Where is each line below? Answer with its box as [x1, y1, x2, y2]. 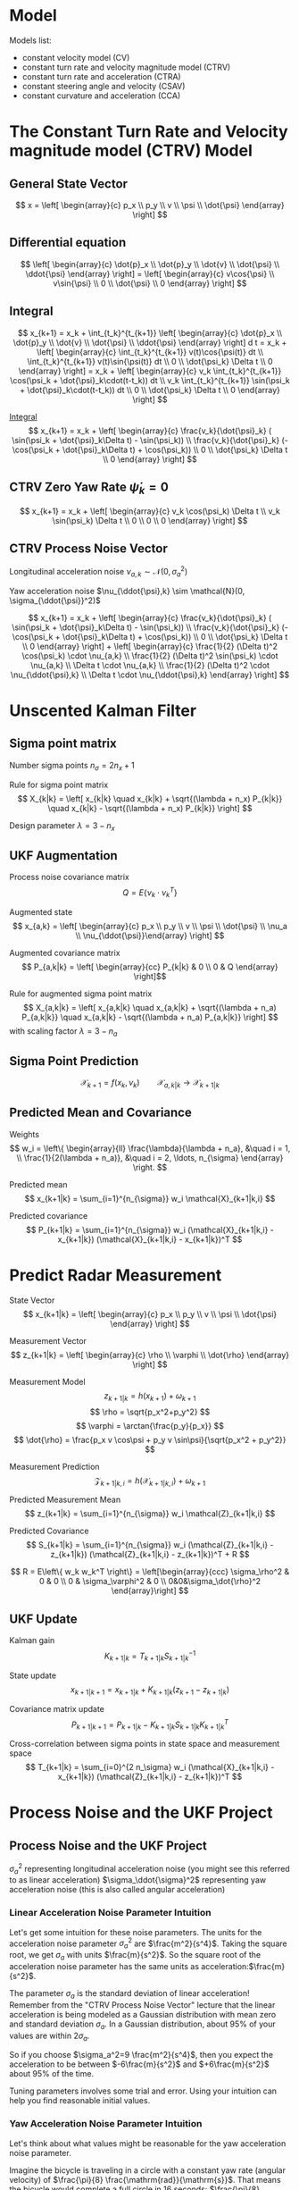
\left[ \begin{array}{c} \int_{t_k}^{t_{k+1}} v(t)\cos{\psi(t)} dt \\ [36, 346, 264, 357]
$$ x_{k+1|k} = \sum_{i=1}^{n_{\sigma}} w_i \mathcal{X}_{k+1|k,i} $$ [24, 1193, 276, 1204]
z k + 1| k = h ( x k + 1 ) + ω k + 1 [104, 1390, 196, 1403]
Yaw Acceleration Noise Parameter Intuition [9, 2118, 203, 2130]
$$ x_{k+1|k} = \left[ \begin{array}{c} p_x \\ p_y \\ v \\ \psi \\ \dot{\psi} [22, 1308, 278, 1319]
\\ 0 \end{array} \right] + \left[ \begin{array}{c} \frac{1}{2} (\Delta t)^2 [21, 641, 278, 651]
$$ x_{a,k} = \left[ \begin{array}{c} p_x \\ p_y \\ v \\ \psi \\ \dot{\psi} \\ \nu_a [12, 920, 288, 931]
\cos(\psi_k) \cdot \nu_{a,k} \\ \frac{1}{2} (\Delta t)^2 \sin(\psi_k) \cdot [21, 650, 278, 661]
